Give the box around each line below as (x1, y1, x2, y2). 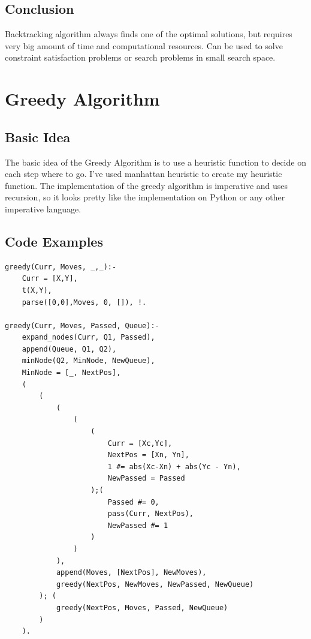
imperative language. (5, 202, 81, 215)
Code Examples (5, 232, 103, 250)
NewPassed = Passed (107, 474, 185, 483)
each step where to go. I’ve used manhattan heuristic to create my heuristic (5, 167, 282, 180)
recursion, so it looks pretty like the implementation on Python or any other (5, 191, 285, 203)
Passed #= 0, (107, 497, 159, 506)
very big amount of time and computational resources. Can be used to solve (5, 39, 283, 52)
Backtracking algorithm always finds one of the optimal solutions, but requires (5, 28, 292, 40)
